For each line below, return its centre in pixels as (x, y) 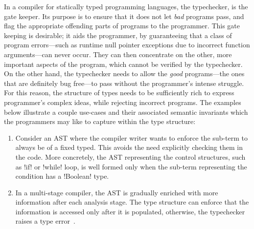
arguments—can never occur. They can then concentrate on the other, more (118, 54)
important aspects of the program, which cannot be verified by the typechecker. (123, 64)
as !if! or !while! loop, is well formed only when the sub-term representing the (131, 166)
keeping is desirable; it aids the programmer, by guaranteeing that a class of (118, 35)
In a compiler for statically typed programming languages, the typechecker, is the (126, 6)
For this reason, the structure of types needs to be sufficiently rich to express (119, 93)
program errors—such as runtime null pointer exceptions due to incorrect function (127, 45)
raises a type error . (45, 221)
